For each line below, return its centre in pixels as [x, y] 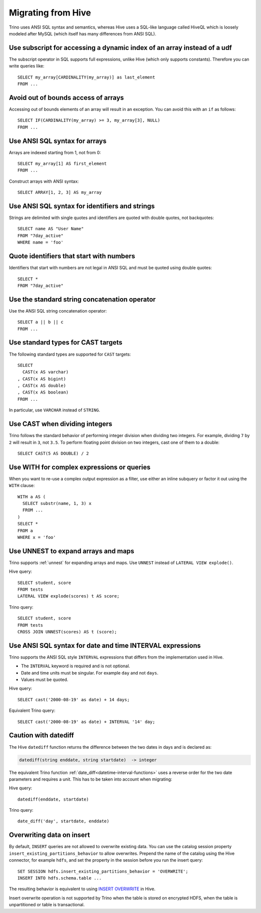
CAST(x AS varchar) [45, 372]
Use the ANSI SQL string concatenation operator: [58, 311]
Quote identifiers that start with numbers [72, 256]
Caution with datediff [42, 735]
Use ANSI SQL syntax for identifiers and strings [82, 206]
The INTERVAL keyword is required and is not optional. [76, 666]
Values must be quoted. [45, 680]
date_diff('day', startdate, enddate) [64, 821]
